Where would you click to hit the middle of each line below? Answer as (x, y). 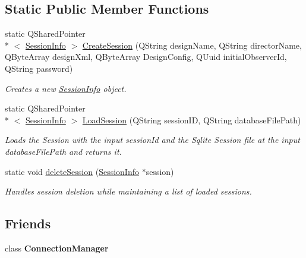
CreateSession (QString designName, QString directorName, (192, 45)
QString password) (39, 68)
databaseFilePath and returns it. (63, 151)
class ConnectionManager (57, 248)
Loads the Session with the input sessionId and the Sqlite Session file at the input (152, 140)
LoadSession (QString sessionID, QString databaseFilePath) (192, 120)
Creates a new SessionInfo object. (66, 88)
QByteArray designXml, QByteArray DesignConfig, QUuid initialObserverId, (146, 57)
